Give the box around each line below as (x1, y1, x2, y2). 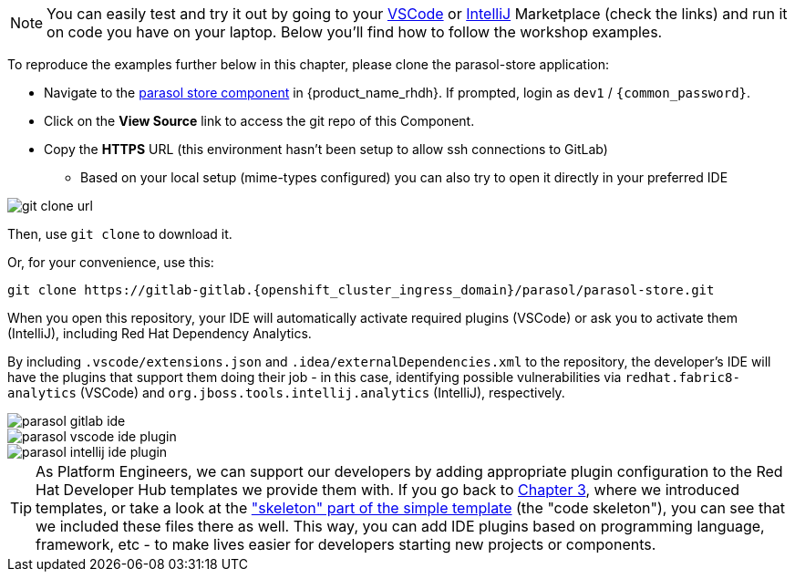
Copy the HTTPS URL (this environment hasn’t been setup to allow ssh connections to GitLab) (44, 141, 608, 157)
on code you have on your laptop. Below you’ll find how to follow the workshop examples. (46, 23, 663, 41)
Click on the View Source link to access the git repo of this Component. (44, 113, 475, 129)
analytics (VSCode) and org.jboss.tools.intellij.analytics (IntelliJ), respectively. (7, 385, 565, 400)
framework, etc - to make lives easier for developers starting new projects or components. (36, 535, 656, 553)
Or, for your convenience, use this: (7, 254, 214, 270)
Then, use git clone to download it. (7, 226, 232, 242)
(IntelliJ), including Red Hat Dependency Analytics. (7, 326, 312, 341)
